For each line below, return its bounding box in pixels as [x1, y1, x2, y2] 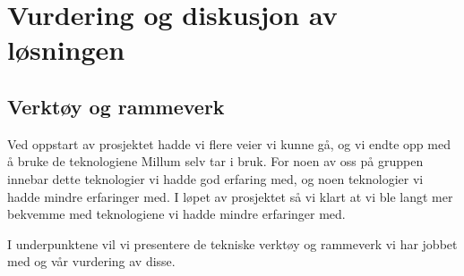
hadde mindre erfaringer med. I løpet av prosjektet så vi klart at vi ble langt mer [7, 187, 453, 205]
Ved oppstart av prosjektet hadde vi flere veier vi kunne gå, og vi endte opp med [7, 134, 451, 153]
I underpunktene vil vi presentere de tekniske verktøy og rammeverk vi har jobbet [7, 234, 458, 253]
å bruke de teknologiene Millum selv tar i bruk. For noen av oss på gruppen [7, 152, 424, 171]
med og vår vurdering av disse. [7, 252, 176, 271]
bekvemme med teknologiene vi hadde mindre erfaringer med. [7, 205, 346, 223]
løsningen [7, 31, 125, 68]
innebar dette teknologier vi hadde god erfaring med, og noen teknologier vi [7, 169, 424, 188]
